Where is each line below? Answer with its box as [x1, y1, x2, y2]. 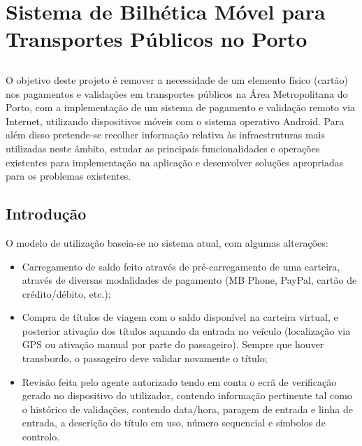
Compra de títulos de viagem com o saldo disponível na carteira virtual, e [22, 310, 338, 324]
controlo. [22, 429, 60, 444]
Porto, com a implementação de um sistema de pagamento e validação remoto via [6, 100, 356, 115]
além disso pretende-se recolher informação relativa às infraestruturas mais [6, 127, 325, 142]
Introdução [6, 203, 87, 224]
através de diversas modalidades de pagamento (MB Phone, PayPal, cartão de [22, 273, 357, 287]
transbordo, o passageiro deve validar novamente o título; [22, 351, 268, 366]
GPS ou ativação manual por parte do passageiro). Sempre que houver [22, 337, 324, 352]
